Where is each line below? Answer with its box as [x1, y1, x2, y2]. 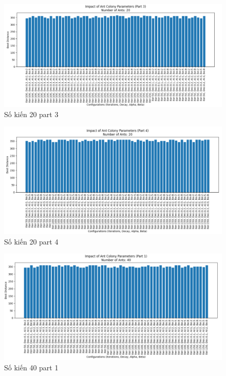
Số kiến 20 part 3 [4, 108, 59, 119]
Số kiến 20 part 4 [4, 236, 59, 247]
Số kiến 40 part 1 [4, 362, 59, 372]
